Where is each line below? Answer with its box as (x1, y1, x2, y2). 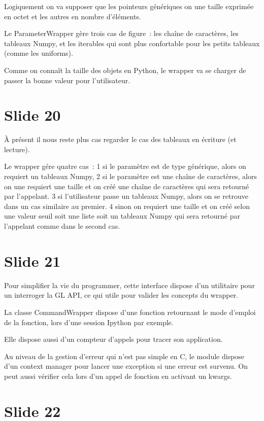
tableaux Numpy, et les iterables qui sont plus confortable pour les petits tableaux (4, 38, 260, 48)
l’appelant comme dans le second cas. (4, 221, 120, 231)
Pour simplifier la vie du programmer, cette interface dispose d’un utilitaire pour (4, 279, 255, 290)
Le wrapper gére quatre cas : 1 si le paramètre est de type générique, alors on (4, 161, 246, 171)
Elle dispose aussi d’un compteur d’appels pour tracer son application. (4, 334, 223, 344)
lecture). (4, 144, 30, 154)
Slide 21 (4, 250, 61, 271)
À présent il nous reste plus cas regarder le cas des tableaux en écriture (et (4, 134, 237, 145)
